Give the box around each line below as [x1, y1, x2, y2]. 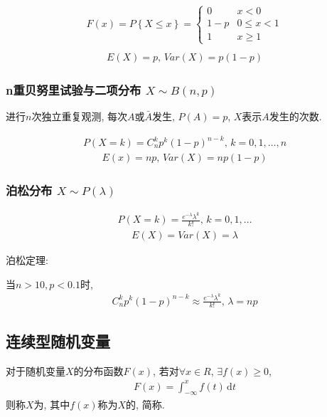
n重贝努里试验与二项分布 [6, 80, 141, 98]
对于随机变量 [6, 363, 65, 378]
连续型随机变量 [6, 329, 110, 352]
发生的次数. [269, 108, 322, 123]
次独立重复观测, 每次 [31, 108, 127, 123]
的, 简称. [126, 396, 165, 411]
